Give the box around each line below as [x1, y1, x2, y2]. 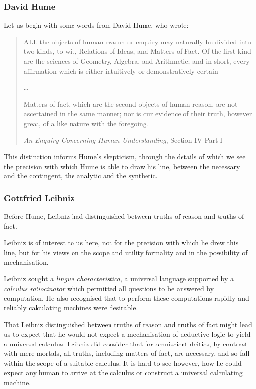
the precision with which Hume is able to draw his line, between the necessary [4, 161, 240, 171]
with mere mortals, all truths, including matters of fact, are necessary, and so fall [4, 348, 250, 358]
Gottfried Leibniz [4, 191, 74, 204]
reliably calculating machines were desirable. [4, 302, 138, 312]
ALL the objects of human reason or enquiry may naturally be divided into [23, 36, 251, 46]
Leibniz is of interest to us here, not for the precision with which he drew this [4, 237, 239, 248]
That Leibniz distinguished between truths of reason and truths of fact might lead [4, 319, 252, 329]
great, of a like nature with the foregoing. [23, 118, 148, 128]
